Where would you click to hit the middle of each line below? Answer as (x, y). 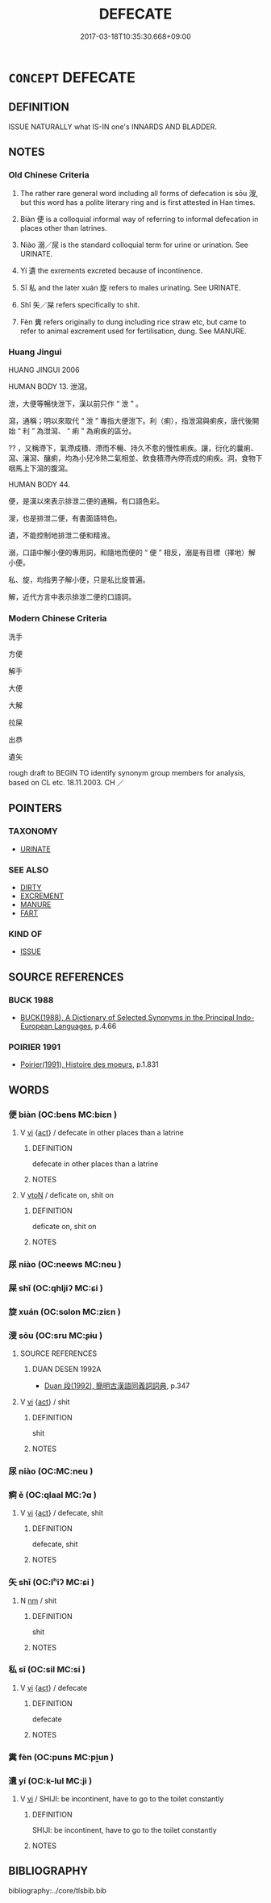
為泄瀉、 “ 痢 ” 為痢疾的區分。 (86, 431)
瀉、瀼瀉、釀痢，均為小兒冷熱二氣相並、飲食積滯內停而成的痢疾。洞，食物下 (135, 458)
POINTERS (35, 808)
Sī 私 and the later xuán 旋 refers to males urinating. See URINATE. (130, 288)
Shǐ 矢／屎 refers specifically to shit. (80, 305)
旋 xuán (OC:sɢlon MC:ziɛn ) (65, 1311)
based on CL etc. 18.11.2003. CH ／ (67, 783)
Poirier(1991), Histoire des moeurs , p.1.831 (89, 1064)
